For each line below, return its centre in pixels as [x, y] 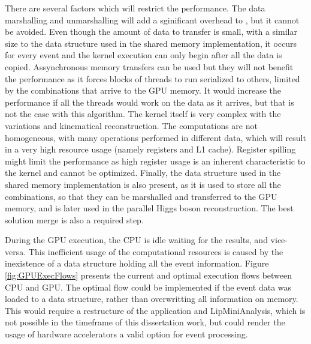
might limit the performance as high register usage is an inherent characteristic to [155, 161]
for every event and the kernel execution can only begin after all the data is [144, 55]
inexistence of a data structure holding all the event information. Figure [137, 263]
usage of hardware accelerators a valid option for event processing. [126, 334]
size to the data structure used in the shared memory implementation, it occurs [151, 43]
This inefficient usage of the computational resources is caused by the [156, 251]
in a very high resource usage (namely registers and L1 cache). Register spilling [150, 149]
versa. [16, 251]
